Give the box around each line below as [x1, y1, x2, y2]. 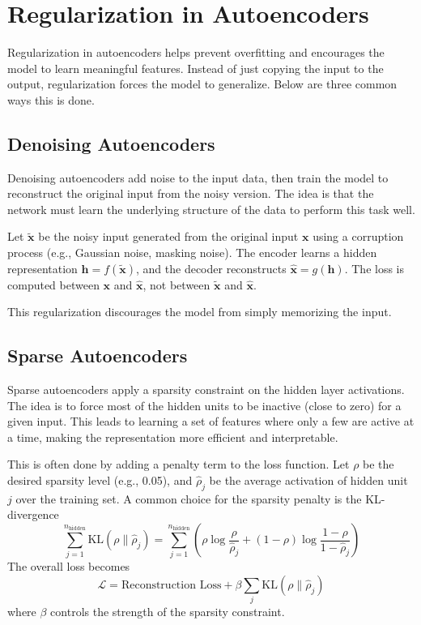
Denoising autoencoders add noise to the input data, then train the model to [7, 169, 389, 186]
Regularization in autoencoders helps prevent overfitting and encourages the [7, 44, 385, 61]
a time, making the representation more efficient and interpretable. [7, 428, 338, 445]
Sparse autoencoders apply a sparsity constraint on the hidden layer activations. [7, 381, 405, 398]
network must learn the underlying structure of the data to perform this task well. [7, 200, 415, 217]
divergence [7, 506, 59, 523]
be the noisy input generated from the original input [38, 228, 299, 245]
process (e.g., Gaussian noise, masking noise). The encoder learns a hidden [7, 244, 377, 261]
